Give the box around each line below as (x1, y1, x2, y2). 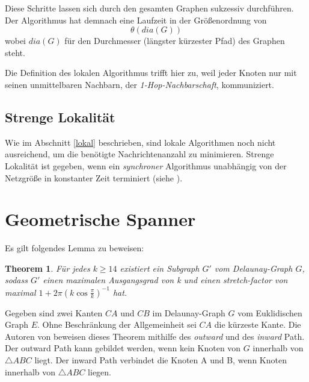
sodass (5, 274, 28, 286)
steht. (5, 46, 25, 58)
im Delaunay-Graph (152, 306, 225, 319)
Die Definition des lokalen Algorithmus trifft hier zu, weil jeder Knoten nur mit (5, 66, 297, 79)
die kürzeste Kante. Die (214, 318, 301, 331)
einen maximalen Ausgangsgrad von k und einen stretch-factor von (43, 274, 288, 286)
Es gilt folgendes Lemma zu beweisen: (5, 242, 144, 254)
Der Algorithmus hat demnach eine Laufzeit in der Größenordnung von (5, 13, 267, 26)
